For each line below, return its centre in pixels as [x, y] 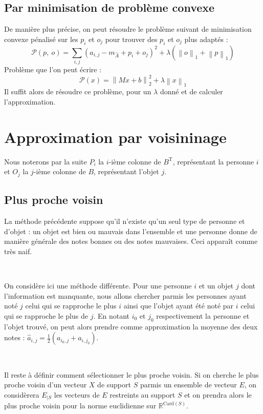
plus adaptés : [206, 39]
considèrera [22, 394]
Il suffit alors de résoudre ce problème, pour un [78, 91]
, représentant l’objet [126, 171]
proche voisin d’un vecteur [46, 385]
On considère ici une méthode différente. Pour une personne [98, 285]
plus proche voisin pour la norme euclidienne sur [80, 406]
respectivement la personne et [203, 315]
